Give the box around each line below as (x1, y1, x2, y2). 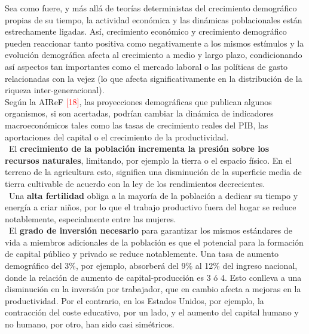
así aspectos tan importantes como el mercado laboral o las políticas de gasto (5, 60, 288, 72)
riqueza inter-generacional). (5, 84, 105, 96)
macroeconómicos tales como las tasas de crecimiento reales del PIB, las (5, 118, 268, 131)
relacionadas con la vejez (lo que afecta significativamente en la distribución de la (5, 72, 302, 84)
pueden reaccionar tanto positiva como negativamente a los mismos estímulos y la (5, 36, 304, 49)
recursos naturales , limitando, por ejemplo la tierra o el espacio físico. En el (5, 154, 292, 166)
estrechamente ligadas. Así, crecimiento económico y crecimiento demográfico (5, 25, 287, 38)
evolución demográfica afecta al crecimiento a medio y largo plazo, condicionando (5, 48, 302, 61)
